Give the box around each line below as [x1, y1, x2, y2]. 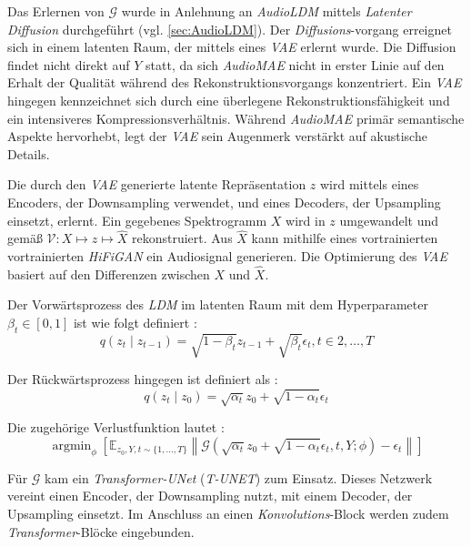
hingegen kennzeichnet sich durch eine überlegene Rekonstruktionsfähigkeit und [7, 90, 450, 109]
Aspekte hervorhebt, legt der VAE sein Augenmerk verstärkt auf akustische [7, 127, 427, 146]
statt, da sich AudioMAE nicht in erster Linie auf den [145, 55, 445, 74]
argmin [52, 440, 92, 453]
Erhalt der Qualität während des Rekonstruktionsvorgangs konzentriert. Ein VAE [7, 73, 462, 92]
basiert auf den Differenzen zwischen [7, 264, 210, 283]
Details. [7, 144, 50, 163]
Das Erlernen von [7, 2, 105, 20]
